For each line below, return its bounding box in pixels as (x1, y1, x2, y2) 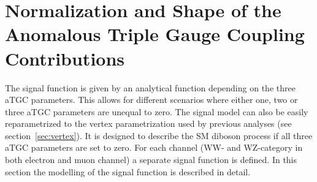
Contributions (5, 45, 125, 70)
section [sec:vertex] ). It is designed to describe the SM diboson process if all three (5, 129, 313, 142)
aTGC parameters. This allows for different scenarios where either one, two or (5, 93, 298, 106)
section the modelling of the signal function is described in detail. (5, 165, 251, 178)
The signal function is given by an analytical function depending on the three (5, 81, 296, 94)
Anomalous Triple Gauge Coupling (5, 21, 305, 47)
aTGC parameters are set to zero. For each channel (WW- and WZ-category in (5, 141, 303, 154)
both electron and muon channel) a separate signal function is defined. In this (5, 153, 297, 166)
